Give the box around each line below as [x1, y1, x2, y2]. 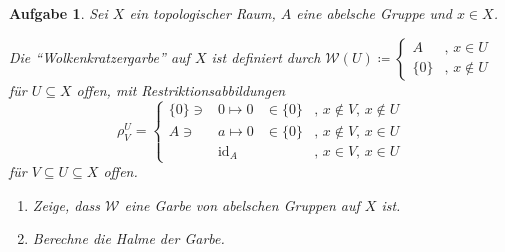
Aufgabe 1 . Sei [9, 3, 108, 23]
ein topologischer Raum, [129, 3, 276, 23]
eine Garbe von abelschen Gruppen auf [124, 194, 360, 215]
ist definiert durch [211, 46, 321, 67]
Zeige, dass [32, 194, 101, 215]
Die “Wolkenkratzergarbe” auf [9, 46, 190, 67]
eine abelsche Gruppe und [296, 3, 452, 23]
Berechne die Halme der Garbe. [32, 228, 225, 249]
